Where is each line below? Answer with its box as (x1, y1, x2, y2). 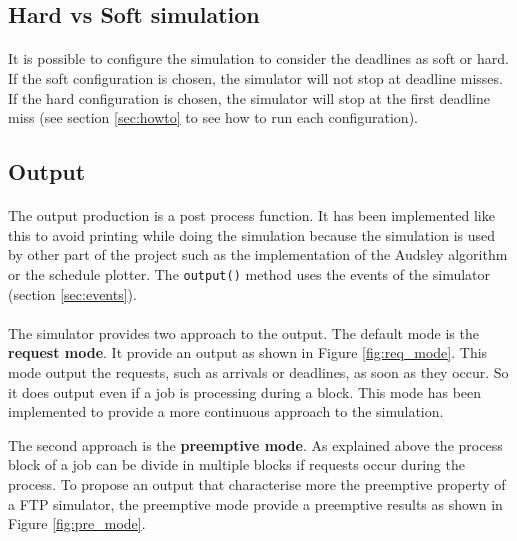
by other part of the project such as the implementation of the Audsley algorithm (8, 244, 508, 265)
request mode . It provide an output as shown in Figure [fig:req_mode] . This (8, 342, 488, 363)
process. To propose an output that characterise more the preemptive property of (8, 473, 506, 494)
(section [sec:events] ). (8, 283, 137, 304)
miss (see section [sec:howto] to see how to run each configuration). (8, 107, 418, 128)
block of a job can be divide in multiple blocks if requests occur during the (8, 454, 465, 475)
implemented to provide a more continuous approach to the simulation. (8, 401, 444, 422)
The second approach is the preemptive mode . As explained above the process (8, 434, 503, 455)
